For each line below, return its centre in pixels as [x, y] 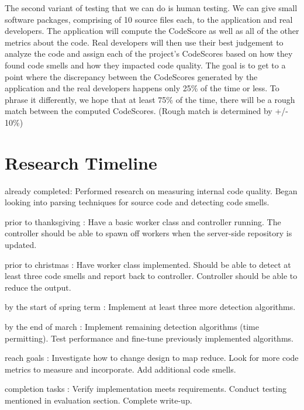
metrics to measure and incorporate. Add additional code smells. [120, 369]
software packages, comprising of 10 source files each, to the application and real [149, 19]
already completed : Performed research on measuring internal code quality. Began [151, 190]
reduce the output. [38, 287]
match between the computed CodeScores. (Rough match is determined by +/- [146, 111]
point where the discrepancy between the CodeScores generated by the [131, 76]
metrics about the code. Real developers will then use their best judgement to [144, 42]
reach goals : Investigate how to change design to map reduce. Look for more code [152, 358]
